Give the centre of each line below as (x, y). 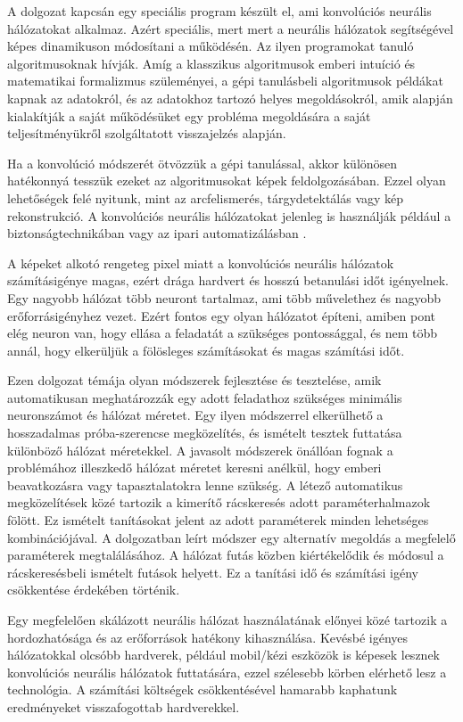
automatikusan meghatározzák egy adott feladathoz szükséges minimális (205, 397)
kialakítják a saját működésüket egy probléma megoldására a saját (189, 115)
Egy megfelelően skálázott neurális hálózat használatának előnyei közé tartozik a (227, 619)
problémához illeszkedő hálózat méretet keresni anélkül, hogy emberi (194, 468)
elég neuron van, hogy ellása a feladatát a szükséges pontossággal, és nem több (222, 333)
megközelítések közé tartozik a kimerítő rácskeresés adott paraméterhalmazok (219, 502)
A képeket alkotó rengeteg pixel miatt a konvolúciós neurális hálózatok (201, 263)
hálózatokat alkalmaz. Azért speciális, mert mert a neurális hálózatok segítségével (231, 28)
